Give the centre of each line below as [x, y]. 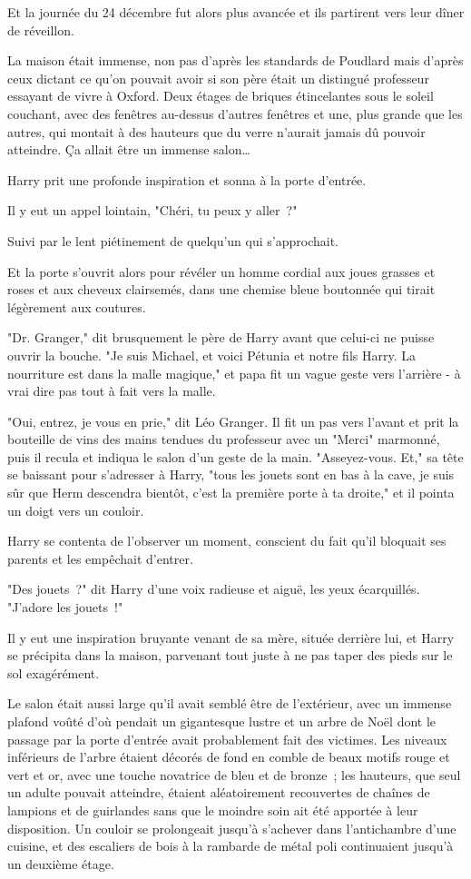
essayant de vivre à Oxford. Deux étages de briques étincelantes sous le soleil [221, 96]
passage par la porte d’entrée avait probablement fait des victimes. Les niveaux [227, 739]
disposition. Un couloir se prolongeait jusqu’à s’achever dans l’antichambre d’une [232, 828]
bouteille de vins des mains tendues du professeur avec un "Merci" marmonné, [224, 439]
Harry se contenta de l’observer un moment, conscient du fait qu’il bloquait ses [227, 541]
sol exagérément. [54, 672]
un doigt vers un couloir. [76, 510]
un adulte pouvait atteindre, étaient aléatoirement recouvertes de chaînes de [219, 792]
